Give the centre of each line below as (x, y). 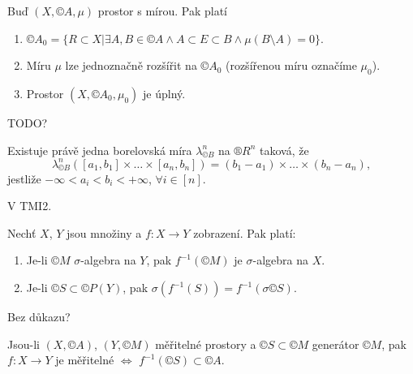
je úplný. (164, 93)
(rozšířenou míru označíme (291, 65)
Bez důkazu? (39, 317)
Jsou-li (24, 344)
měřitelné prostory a (206, 344)
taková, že (284, 150)
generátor (336, 344)
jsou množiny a (104, 232)
